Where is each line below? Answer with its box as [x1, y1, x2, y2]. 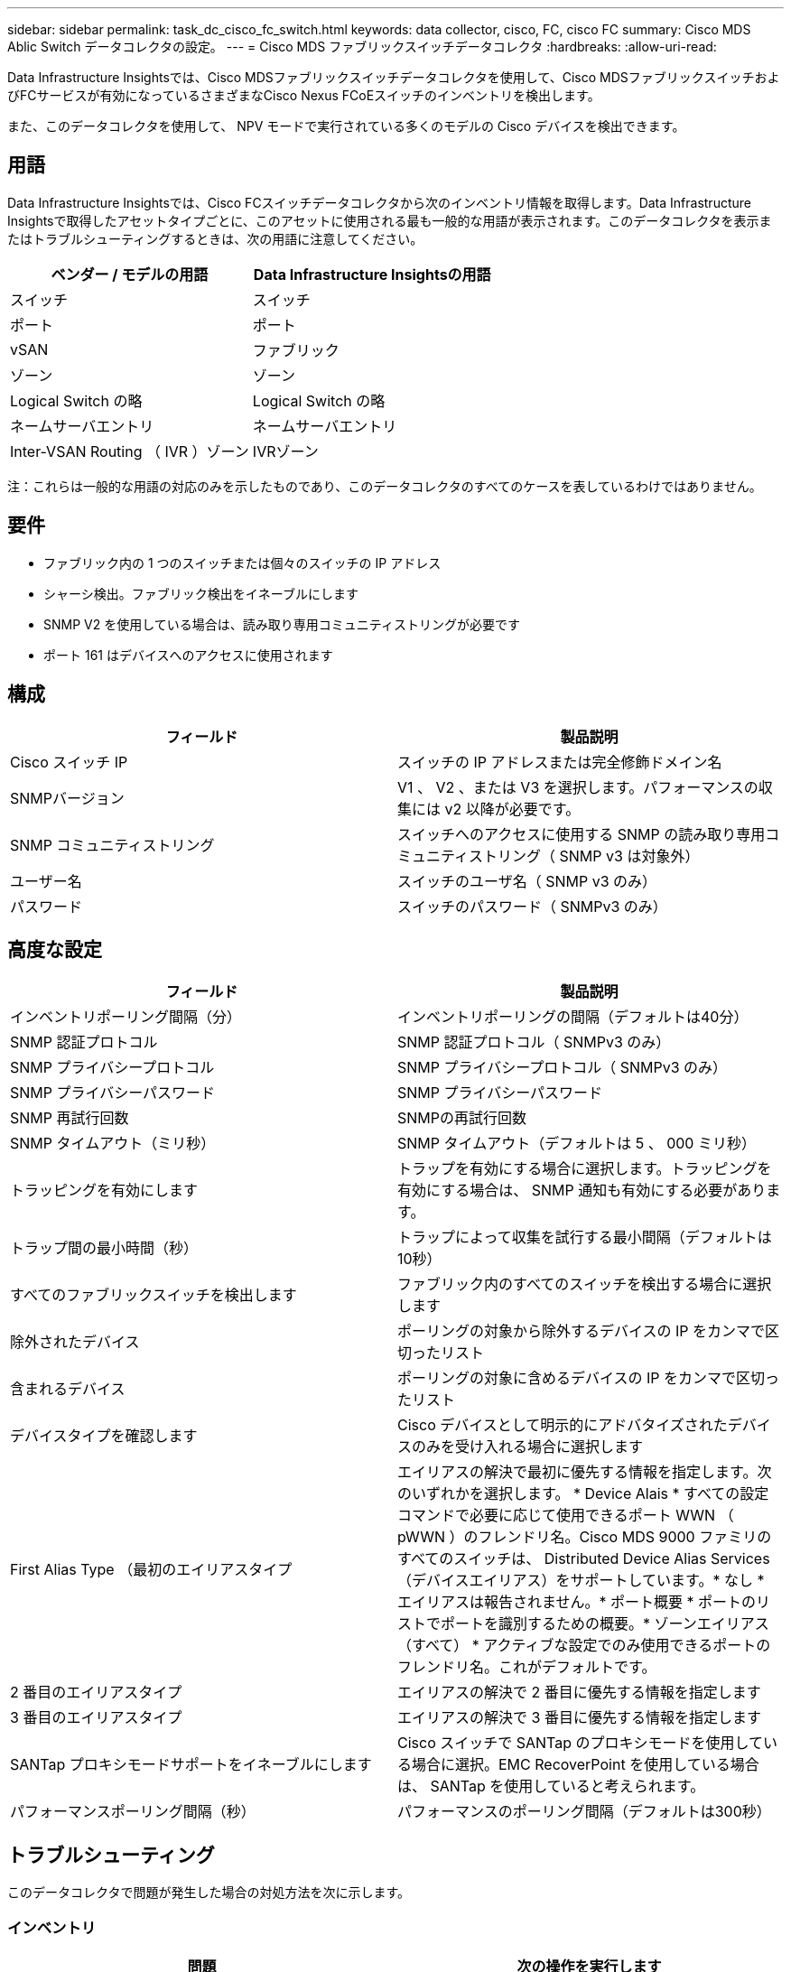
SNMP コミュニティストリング [10, 835, 215, 854]
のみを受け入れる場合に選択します [412, 1437, 644, 1456]
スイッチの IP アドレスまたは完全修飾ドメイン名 [397, 752, 722, 771]
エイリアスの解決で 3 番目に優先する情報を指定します [397, 1708, 761, 1727]
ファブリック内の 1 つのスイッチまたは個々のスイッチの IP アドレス [43, 554, 442, 571]
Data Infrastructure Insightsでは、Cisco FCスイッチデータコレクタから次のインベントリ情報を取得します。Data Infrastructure [7, 194, 751, 210]
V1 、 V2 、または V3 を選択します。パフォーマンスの [397, 777, 758, 796]
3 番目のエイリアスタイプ [10, 1708, 182, 1727]
